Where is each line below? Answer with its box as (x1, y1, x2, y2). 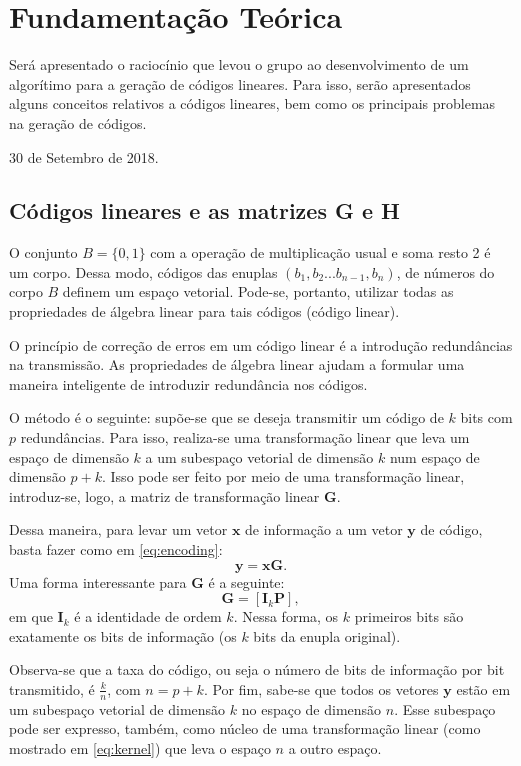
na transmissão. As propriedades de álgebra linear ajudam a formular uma (9, 354, 465, 375)
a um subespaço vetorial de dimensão (145, 446, 374, 467)
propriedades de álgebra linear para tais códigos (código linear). (9, 301, 400, 322)
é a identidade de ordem (74, 606, 222, 627)
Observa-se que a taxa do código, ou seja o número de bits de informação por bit (9, 659, 505, 680)
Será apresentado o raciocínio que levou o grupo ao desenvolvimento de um (9, 54, 469, 75)
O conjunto (9, 242, 78, 263)
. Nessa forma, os (233, 606, 339, 627)
